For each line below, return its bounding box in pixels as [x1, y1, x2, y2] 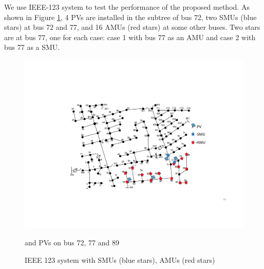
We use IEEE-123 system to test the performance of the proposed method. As [4, 2, 250, 12]
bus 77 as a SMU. [4, 42, 60, 52]
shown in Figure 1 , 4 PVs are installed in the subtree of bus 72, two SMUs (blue [4, 11, 257, 22]
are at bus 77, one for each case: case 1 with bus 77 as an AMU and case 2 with [4, 31, 256, 42]
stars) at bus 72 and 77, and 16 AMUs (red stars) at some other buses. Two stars [4, 22, 260, 32]
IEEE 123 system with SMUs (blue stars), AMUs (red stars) [25, 254, 215, 265]
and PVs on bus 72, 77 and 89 [25, 237, 119, 248]
